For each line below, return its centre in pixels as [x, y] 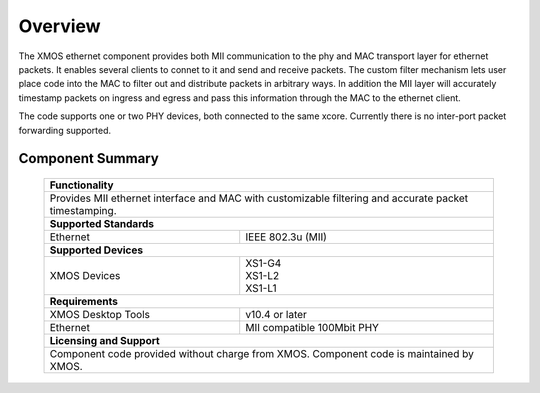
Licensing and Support [104, 340]
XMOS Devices [85, 275]
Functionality [81, 185]
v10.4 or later [276, 314]
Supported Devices [96, 250]
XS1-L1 [261, 288]
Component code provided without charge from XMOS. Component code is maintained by [261, 353]
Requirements [84, 301]
